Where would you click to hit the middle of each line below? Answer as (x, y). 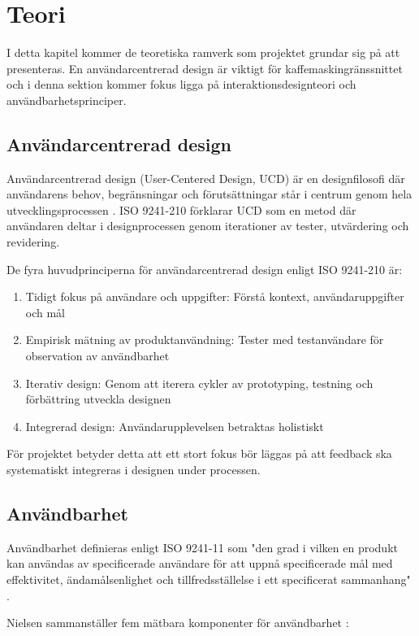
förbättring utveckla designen (98, 399)
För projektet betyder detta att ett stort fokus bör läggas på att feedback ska (199, 453)
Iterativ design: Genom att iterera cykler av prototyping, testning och (199, 383)
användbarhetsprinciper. (67, 100)
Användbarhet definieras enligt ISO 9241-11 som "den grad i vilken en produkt (202, 547)
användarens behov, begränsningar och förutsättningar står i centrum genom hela (209, 194)
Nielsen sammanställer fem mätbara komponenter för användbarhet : (178, 623)
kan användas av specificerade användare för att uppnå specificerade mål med (200, 563)
